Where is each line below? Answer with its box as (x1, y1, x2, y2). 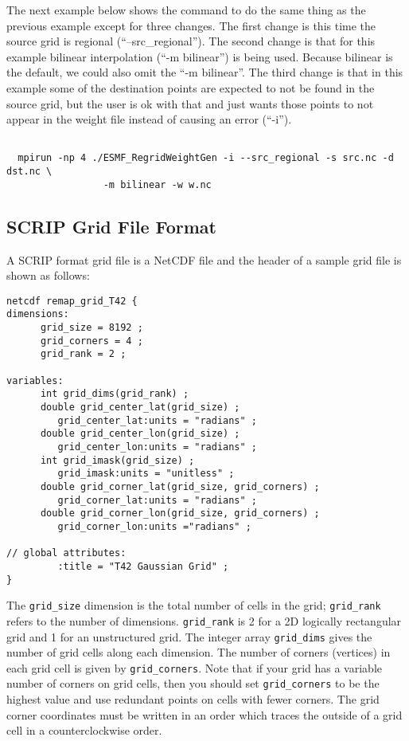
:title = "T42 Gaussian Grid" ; (57, 560, 229, 572)
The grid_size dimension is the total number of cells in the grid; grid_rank (6, 597, 381, 614)
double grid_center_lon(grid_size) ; (40, 428, 240, 440)
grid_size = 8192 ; (40, 322, 143, 334)
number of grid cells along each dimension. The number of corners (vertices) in (6, 644, 391, 661)
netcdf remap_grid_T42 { (6, 295, 138, 307)
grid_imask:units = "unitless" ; (57, 468, 235, 480)
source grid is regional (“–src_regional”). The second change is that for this (6, 33, 376, 49)
